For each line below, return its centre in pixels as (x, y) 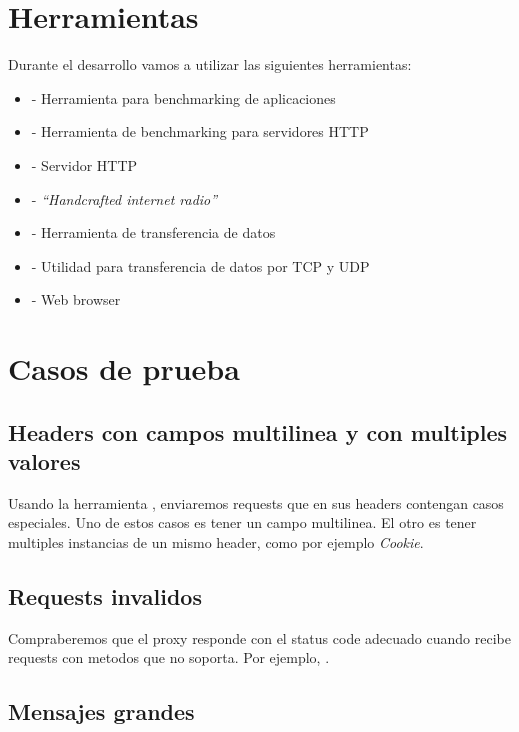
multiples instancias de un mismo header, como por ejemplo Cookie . (216, 542)
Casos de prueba (124, 368)
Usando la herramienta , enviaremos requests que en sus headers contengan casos (256, 502)
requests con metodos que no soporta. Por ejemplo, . (169, 657)
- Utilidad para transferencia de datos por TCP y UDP (200, 265)
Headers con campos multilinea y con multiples (258, 431)
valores (44, 461)
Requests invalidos (105, 596)
